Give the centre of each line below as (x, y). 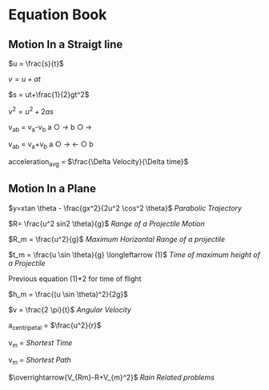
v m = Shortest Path (40, 361)
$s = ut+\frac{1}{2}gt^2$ (49, 94)
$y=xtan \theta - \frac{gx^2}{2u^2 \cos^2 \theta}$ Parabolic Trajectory (125, 208)
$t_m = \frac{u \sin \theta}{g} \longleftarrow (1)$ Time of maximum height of (134, 255)
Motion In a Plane (52, 189)
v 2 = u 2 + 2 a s (31, 111)
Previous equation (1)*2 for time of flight (75, 279)
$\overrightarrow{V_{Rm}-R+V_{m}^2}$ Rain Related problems (111, 377)
